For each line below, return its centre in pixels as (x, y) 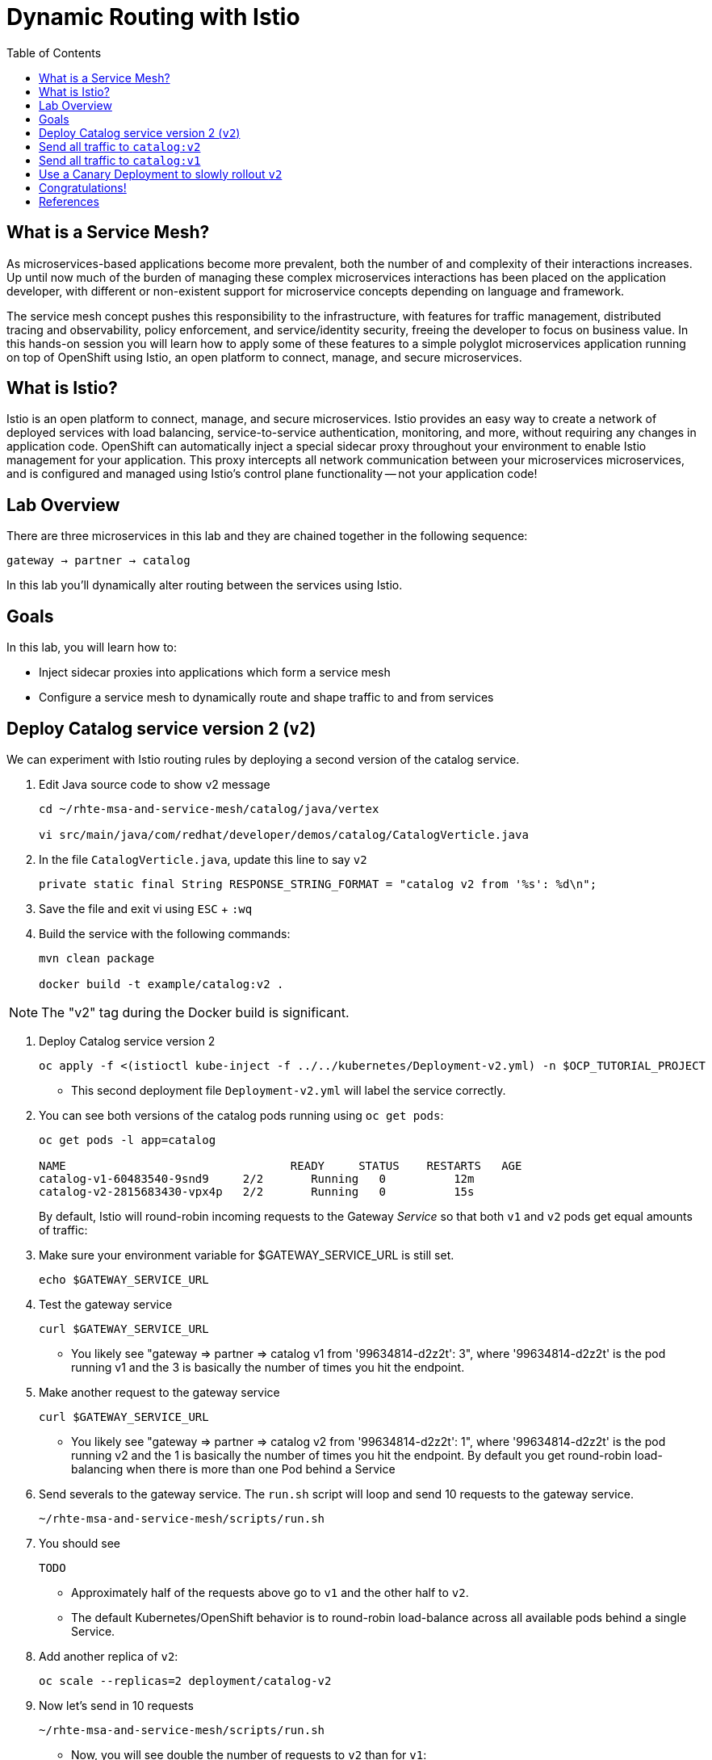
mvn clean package (97, 958)
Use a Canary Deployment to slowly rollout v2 (161, 174)
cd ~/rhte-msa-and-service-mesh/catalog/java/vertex (209, 809)
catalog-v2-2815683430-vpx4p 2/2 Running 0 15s (257, 1191)
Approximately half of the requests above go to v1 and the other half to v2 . (270, 1592)
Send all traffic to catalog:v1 (120, 160)
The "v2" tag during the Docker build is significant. (195, 1012)
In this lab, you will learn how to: (92, 647)
